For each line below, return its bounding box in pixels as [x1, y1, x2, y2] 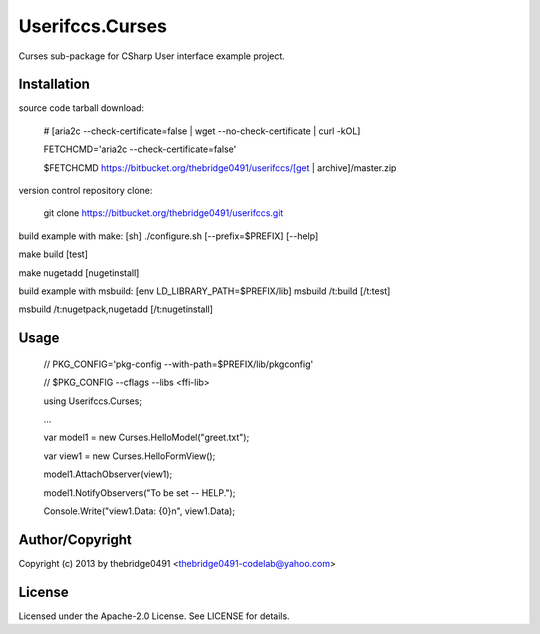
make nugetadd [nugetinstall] [18, 266, 140, 279]
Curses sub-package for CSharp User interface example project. [18, 50, 285, 62]
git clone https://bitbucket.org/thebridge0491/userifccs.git [43, 207, 284, 219]
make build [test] [18, 248, 89, 260]
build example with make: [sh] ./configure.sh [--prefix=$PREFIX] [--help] [18, 230, 319, 242]
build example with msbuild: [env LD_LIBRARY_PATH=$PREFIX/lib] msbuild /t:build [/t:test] [18, 285, 391, 297]
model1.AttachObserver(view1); [43, 468, 173, 480]
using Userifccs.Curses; [43, 395, 143, 407]
